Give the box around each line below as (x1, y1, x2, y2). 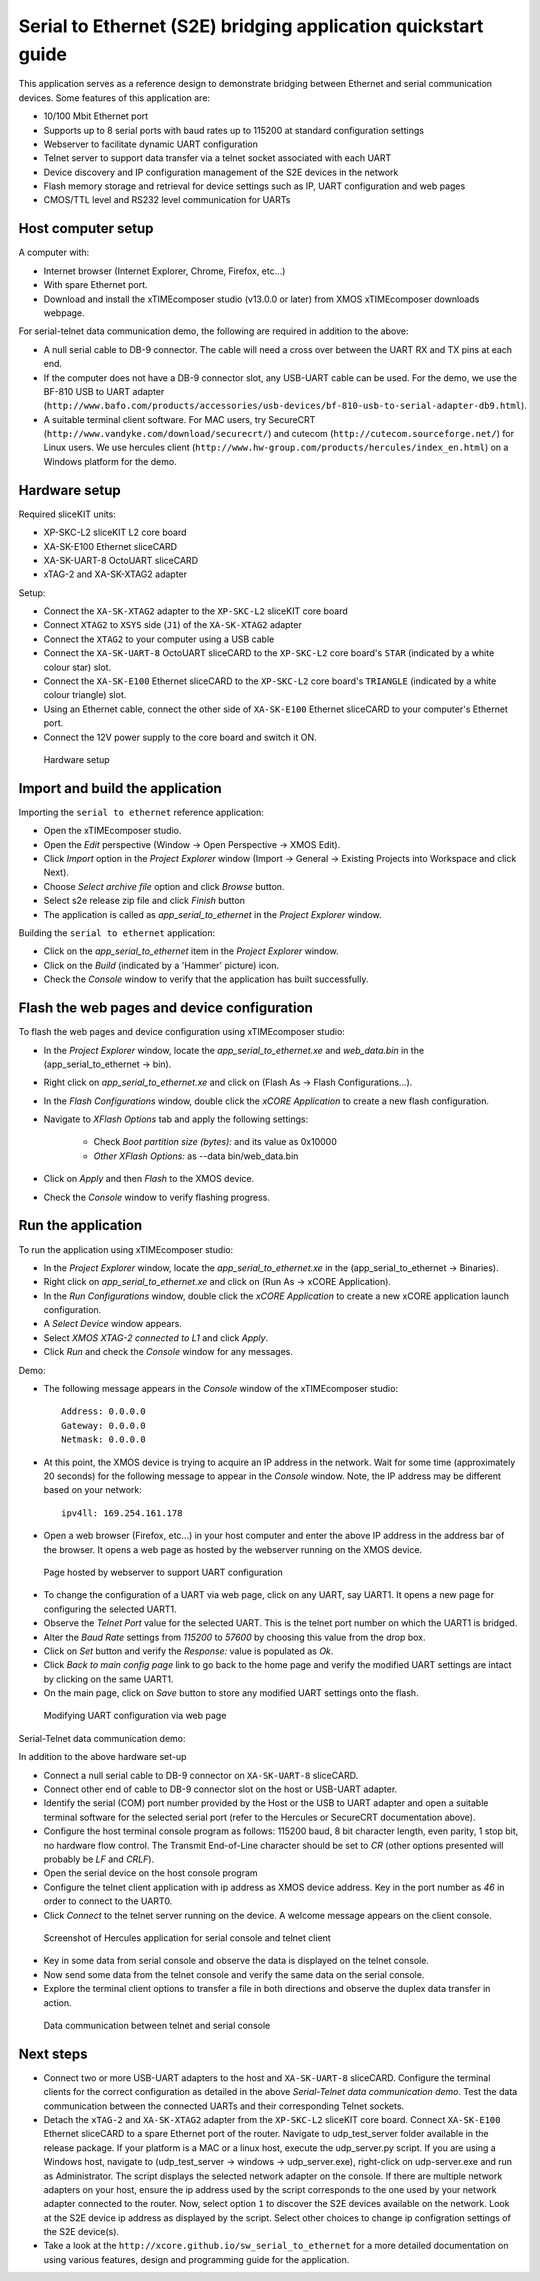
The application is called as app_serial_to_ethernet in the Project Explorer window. (43, 908, 382, 920)
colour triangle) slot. (43, 689, 127, 701)
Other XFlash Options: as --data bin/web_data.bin (93, 1150, 299, 1162)
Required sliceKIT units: (18, 508, 117, 520)
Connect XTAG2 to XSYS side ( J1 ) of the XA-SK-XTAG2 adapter (43, 619, 302, 631)
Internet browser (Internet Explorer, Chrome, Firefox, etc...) (43, 265, 286, 277)
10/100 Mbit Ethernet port (43, 110, 149, 122)
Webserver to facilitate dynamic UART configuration (43, 138, 259, 150)
